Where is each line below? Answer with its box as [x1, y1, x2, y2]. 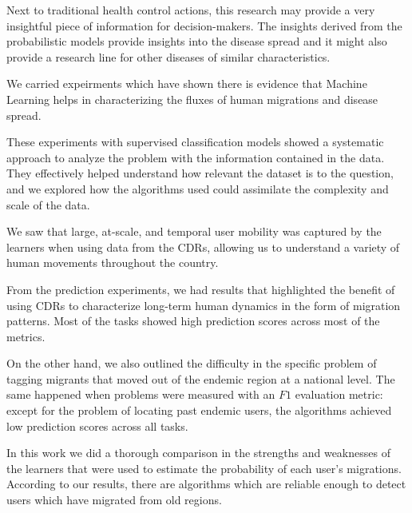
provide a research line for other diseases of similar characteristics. [6, 48, 331, 65]
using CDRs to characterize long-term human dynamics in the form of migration [6, 296, 401, 313]
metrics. [6, 328, 46, 344]
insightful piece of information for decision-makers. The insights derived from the [6, 17, 402, 34]
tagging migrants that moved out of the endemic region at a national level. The [6, 370, 395, 387]
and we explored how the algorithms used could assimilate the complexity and [6, 180, 389, 197]
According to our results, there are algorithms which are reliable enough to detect [6, 475, 406, 492]
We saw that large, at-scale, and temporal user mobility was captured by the [6, 223, 382, 240]
